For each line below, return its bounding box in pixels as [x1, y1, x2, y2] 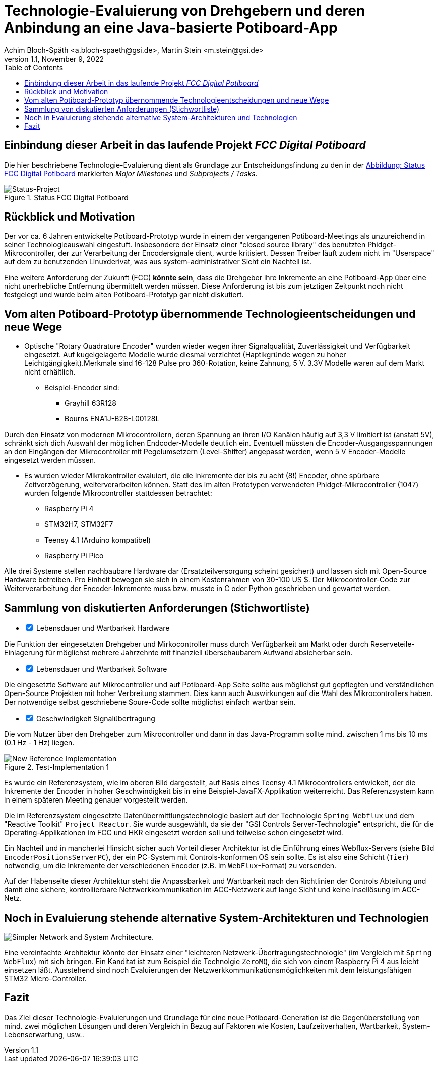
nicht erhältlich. [24, 367, 76, 377]
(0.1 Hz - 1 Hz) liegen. [4, 738, 75, 748]
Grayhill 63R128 [65, 399, 116, 408]
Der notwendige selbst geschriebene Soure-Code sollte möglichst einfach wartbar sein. [4, 698, 296, 707]
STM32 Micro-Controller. [4, 974, 87, 983]
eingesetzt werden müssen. [4, 456, 96, 465]
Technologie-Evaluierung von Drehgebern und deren [4, 2, 365, 19]
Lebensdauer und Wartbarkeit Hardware [36, 624, 170, 633]
